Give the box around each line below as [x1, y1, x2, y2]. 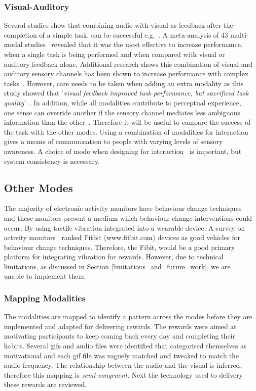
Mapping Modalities [4, 292, 86, 304]
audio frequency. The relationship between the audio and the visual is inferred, [4, 360, 242, 370]
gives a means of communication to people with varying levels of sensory [4, 136, 223, 147]
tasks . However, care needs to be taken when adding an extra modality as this [4, 78, 244, 88]
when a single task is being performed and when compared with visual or [4, 49, 225, 59]
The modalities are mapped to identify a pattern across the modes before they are [4, 311, 253, 322]
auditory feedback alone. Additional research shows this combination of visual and [4, 58, 253, 69]
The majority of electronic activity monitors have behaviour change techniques [4, 203, 242, 213]
